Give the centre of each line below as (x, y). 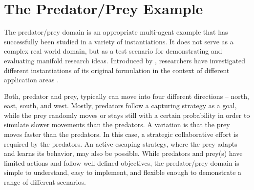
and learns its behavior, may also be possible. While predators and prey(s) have (123, 153)
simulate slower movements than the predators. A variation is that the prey (117, 124)
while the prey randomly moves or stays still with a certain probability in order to (127, 115)
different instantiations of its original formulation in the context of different (117, 70)
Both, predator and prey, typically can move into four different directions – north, (127, 96)
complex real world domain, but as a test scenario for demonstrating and (113, 51)
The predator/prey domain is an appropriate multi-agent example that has (116, 32)
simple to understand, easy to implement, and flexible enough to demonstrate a (123, 172)
